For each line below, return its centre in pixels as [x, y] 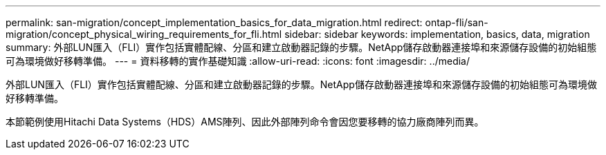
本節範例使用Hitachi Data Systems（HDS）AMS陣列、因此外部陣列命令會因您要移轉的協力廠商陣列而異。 [245, 122]
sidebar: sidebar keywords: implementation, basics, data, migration [437, 34]
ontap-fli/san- [457, 22]
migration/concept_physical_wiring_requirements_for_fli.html [144, 34]
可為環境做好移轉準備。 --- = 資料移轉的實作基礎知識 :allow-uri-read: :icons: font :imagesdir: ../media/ [238, 61]
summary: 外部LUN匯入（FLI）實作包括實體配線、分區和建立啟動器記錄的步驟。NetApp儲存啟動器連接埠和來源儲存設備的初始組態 [301, 47]
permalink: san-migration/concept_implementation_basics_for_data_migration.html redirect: [214, 22]
